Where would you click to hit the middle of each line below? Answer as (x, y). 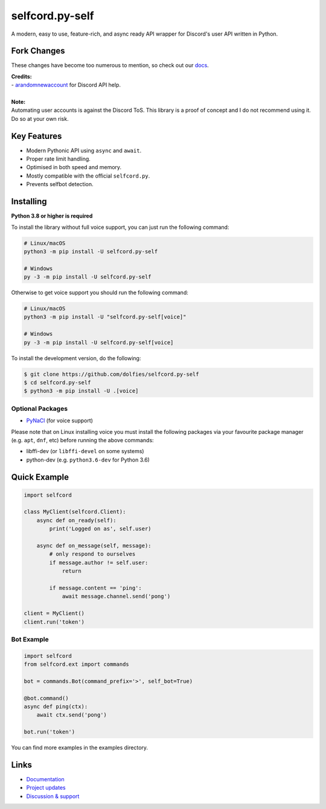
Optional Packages (40, 408)
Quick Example (40, 477)
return (72, 571)
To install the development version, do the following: (76, 358)
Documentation (45, 779)
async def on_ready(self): (77, 520)
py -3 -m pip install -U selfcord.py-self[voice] (99, 342)
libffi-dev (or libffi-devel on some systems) (85, 451)
